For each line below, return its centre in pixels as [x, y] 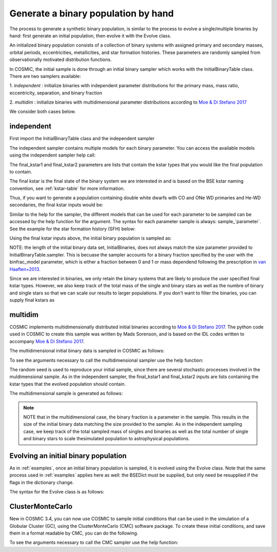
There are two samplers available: [45, 76]
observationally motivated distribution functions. [61, 60]
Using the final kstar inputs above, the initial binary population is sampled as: [91, 238]
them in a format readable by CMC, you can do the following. [74, 533]
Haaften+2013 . [25, 269]
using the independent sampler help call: [53, 155]
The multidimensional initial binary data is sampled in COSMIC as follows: [87, 351]
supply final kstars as [32, 300]
